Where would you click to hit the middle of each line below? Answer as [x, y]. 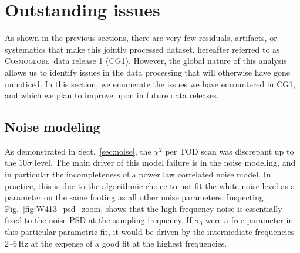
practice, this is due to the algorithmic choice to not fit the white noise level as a [150, 185]
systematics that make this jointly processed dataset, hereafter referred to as [142, 49]
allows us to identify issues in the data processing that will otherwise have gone [147, 72]
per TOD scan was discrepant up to [230, 151]
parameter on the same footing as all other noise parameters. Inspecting [134, 197]
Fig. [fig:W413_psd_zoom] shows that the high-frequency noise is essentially [144, 208]
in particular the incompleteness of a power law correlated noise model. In [138, 174]
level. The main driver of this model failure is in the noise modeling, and [165, 163]
